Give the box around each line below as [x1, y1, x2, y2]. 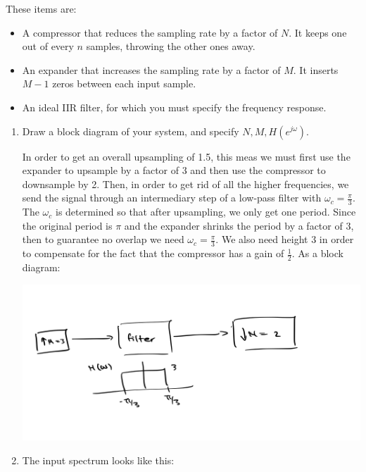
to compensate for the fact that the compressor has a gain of [22, 246, 284, 261]
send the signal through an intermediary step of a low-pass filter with [22, 190, 322, 205]
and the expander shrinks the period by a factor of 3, [124, 218, 354, 232]
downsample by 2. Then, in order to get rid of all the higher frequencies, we [22, 176, 349, 191]
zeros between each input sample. [52, 76, 196, 91]
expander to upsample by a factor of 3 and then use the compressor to [22, 163, 326, 178]
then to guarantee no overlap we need [22, 232, 184, 247]
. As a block [291, 246, 343, 261]
